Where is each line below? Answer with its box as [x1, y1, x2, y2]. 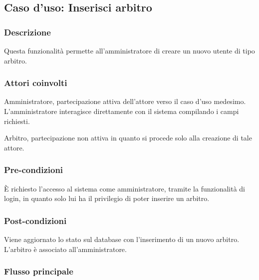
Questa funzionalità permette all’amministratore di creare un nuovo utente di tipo [4, 45, 255, 55]
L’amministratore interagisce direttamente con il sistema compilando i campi [4, 106, 239, 116]
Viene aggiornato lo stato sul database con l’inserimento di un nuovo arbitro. [4, 234, 240, 244]
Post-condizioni [4, 214, 67, 226]
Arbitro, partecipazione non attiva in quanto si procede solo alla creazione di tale [4, 132, 252, 143]
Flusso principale [4, 265, 73, 277]
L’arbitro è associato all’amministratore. [4, 243, 127, 254]
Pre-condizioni [4, 163, 63, 176]
